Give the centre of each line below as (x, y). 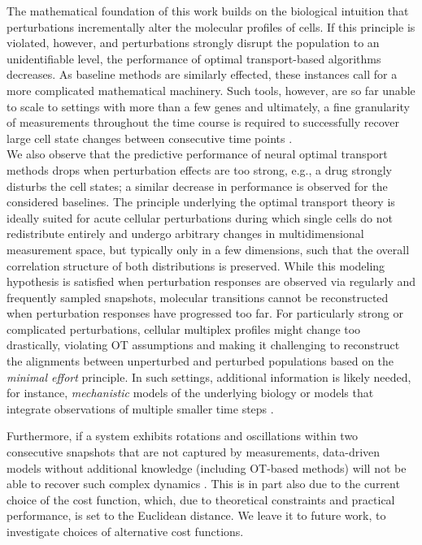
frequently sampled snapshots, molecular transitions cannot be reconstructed (198, 297)
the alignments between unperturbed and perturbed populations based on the (200, 361)
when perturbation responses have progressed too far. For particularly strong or (205, 313)
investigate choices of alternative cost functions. (125, 531)
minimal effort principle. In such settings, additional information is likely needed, (209, 376)
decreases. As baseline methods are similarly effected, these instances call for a (202, 74)
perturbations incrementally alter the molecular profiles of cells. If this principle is (211, 26)
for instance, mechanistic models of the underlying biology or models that (190, 393)
